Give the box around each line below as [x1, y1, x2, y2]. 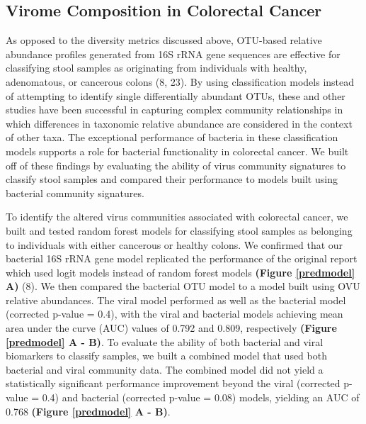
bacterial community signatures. [6, 185, 144, 200]
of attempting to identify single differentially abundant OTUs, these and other [6, 88, 345, 103]
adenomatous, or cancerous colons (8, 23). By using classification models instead [6, 74, 355, 89]
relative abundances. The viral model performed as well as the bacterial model [6, 292, 346, 307]
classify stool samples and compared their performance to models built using [6, 172, 338, 186]
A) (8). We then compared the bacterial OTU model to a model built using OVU [6, 279, 360, 294]
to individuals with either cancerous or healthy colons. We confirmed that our [6, 237, 343, 252]
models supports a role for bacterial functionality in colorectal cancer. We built [6, 143, 349, 158]
